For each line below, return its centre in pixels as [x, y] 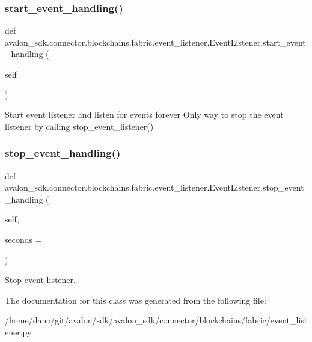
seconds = [23, 239]
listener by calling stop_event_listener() [79, 126]
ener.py [18, 331]
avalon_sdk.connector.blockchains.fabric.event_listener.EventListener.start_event [155, 42]
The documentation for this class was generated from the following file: [136, 300]
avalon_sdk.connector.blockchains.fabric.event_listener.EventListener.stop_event [154, 187]
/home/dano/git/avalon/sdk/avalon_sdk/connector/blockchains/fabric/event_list [156, 320]
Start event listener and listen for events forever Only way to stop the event [144, 115]
